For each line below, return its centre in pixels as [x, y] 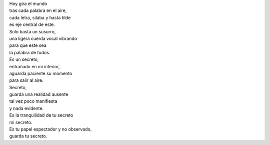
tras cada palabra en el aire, [38, 10]
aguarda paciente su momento [41, 73]
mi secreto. [21, 122]
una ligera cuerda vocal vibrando [43, 38]
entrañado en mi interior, [34, 66]
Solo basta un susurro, [32, 31]
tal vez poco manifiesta [33, 101]
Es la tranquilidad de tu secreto [41, 115]
